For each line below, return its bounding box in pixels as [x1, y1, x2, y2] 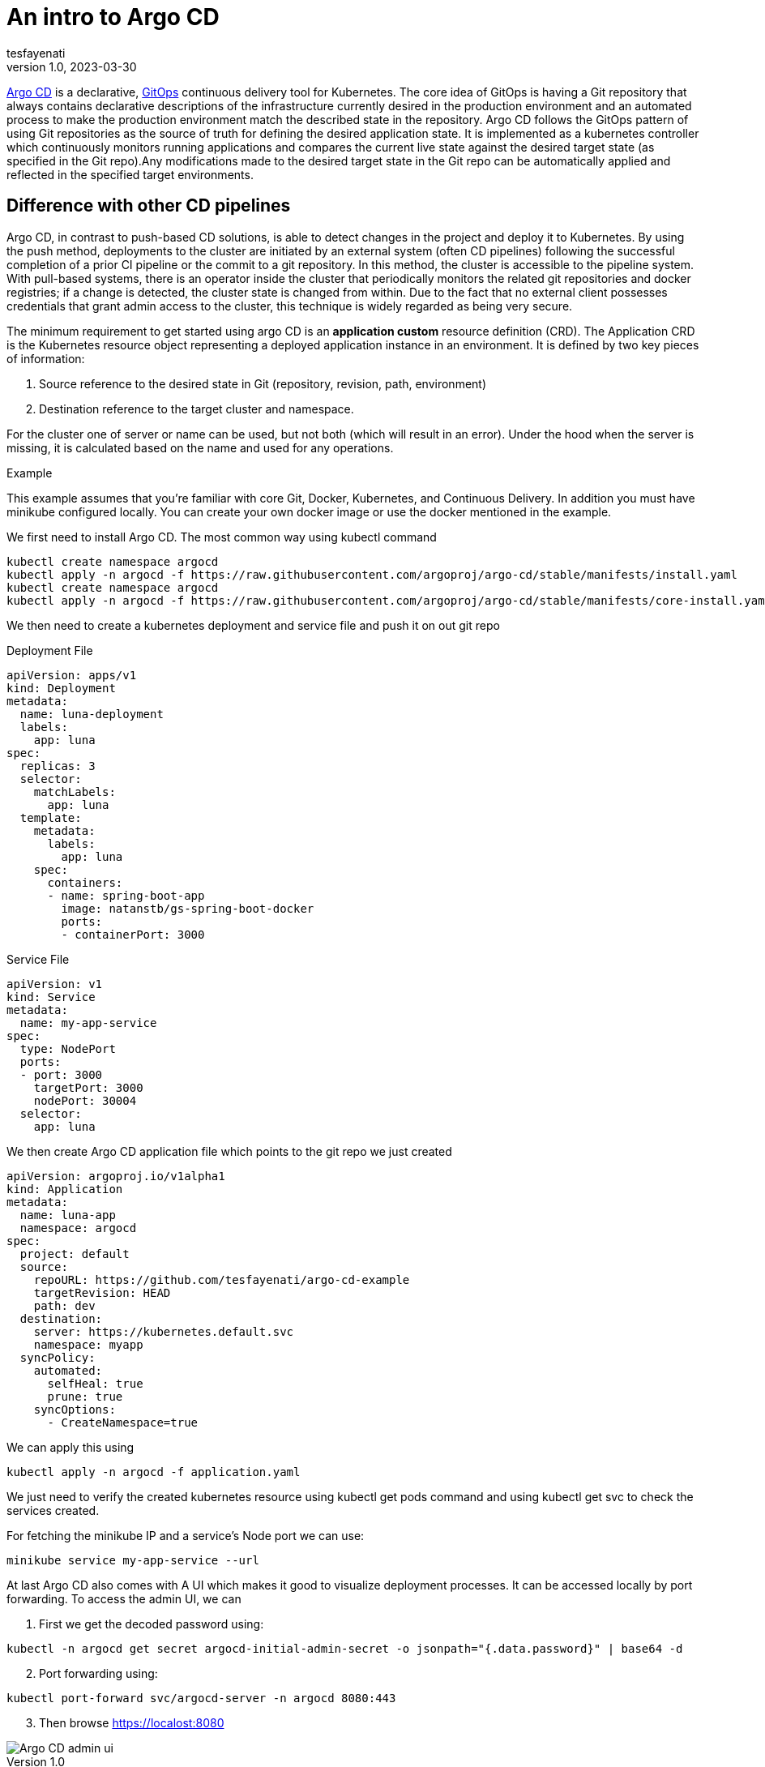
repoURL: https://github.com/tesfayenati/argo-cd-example [33, 1273, 410, 1286]
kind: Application [6, 1182, 123, 1196]
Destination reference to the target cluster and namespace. [39, 401, 354, 416]
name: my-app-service [19, 1016, 157, 1029]
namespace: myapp [33, 1337, 143, 1351]
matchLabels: [33, 785, 116, 798]
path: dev [33, 1299, 96, 1312]
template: [19, 811, 82, 824]
